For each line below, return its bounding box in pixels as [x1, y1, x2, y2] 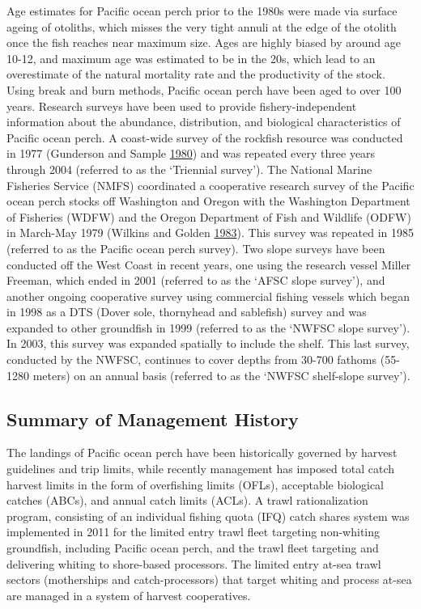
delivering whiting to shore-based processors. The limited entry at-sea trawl [6, 555, 381, 572]
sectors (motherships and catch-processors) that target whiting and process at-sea [6, 571, 412, 588]
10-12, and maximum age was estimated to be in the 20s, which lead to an [6, 49, 376, 66]
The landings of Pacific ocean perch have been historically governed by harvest [6, 444, 398, 461]
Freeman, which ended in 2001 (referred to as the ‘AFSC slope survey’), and [6, 272, 385, 289]
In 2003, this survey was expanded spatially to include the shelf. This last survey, [6, 335, 410, 352]
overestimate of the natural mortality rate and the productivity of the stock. [6, 66, 385, 82]
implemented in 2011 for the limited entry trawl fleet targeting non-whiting [6, 523, 381, 540]
